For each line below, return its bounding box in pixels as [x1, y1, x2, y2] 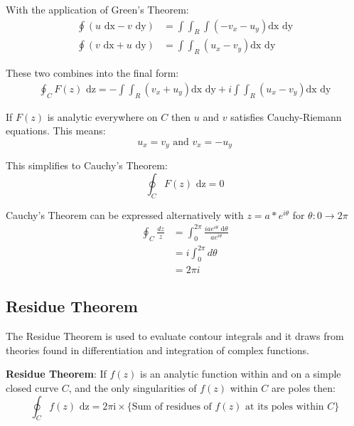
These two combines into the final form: [6, 65, 179, 80]
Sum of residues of [132, 401, 212, 412]
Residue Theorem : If [6, 366, 107, 381]
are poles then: [272, 380, 336, 395]
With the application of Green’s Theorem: [6, 2, 189, 16]
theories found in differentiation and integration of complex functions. [6, 342, 309, 357]
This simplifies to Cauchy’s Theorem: [6, 158, 168, 173]
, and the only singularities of [68, 380, 197, 395]
